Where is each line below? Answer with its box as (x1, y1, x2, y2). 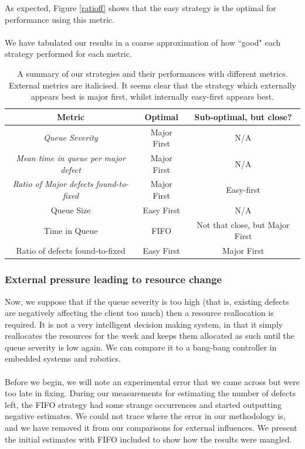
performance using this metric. (5, 13, 114, 25)
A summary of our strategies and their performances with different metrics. (17, 67, 288, 79)
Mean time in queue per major (16, 152, 126, 164)
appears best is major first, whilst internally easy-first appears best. (30, 90, 274, 103)
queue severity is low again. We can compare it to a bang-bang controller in (5, 341, 277, 353)
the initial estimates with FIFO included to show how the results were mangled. (5, 433, 292, 445)
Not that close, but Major (196, 218, 290, 230)
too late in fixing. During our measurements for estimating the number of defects (5, 387, 296, 399)
